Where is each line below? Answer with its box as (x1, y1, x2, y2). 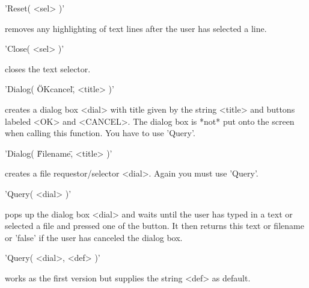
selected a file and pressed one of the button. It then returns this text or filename (5, 219, 304, 232)
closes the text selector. (5, 62, 91, 75)
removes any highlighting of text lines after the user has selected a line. (5, 22, 267, 34)
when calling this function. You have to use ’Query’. (5, 127, 195, 139)
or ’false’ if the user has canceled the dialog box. (5, 231, 183, 243)
